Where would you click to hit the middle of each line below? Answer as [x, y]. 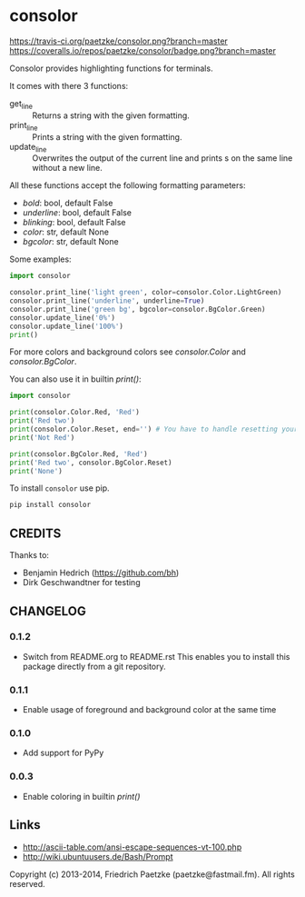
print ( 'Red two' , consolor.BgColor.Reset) [91, 463]
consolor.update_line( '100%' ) [67, 326]
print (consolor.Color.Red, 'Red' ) [75, 413]
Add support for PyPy [63, 753]
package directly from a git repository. [94, 666]
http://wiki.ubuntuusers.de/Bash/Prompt [98, 856]
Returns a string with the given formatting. [111, 115]
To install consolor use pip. [60, 488]
